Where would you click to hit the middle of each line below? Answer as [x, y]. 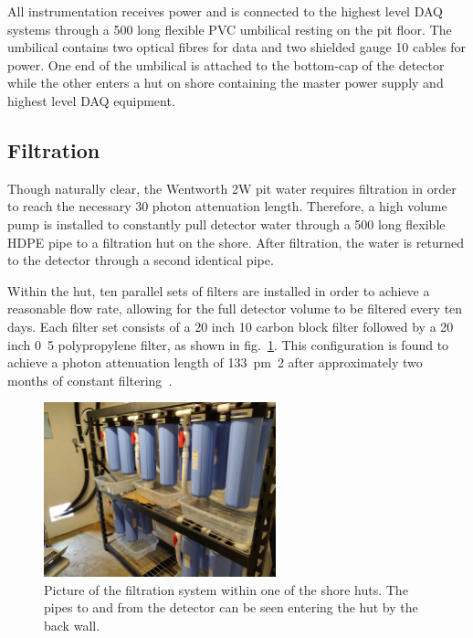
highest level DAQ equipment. [91, 100]
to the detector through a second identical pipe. [141, 260]
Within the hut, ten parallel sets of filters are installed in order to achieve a [219, 290]
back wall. [72, 625]
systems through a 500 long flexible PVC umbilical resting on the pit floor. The [230, 29]
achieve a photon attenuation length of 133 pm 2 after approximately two [215, 362]
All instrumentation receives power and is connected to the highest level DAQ [225, 11]
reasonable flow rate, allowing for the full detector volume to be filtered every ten [235, 308]
